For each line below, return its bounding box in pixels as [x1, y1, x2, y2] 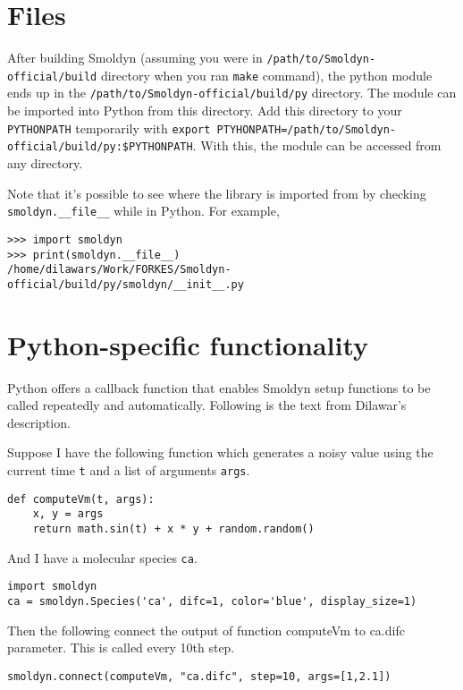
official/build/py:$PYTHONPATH [7, 141, 193, 154]
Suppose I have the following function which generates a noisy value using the [7, 443, 434, 462]
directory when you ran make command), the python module [100, 65, 433, 84]
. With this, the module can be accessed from [192, 136, 442, 155]
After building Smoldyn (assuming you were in [7, 48, 263, 67]
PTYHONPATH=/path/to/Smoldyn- [216, 123, 397, 136]
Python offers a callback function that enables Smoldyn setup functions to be [7, 378, 431, 396]
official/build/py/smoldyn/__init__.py [7, 277, 244, 291]
